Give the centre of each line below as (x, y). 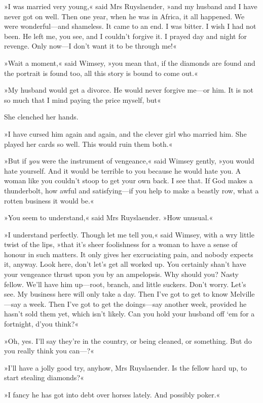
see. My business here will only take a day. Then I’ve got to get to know (116, 294)
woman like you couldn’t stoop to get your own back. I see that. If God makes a (128, 180)
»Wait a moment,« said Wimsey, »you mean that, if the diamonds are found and (130, 63)
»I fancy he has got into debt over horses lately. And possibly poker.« (112, 394)
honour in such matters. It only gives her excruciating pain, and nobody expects (129, 254)
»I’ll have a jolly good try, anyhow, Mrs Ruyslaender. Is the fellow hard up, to (126, 367)
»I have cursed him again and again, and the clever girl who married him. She (125, 133)
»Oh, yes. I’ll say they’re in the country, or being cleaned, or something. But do (128, 340)
